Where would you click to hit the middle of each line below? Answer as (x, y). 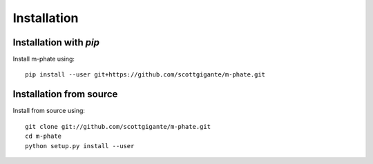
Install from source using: (49, 111)
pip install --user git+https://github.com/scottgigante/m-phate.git (145, 75)
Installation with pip (56, 42)
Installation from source (65, 94)
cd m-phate (44, 136)
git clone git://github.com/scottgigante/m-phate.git (118, 126)
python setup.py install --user (80, 146)
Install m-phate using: (44, 59)
